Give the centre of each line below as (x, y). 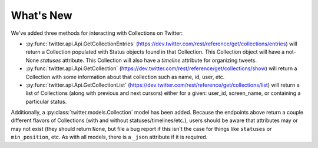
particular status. (46, 101)
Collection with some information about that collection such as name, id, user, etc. (125, 77)
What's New (42, 15)
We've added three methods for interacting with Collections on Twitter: (97, 33)
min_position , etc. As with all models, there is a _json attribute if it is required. (109, 137)
